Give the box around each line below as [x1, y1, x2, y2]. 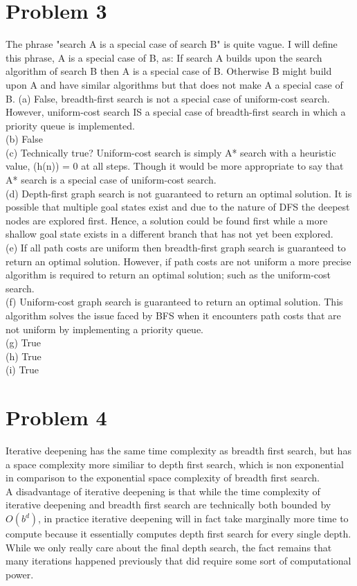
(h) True [6, 348, 42, 363]
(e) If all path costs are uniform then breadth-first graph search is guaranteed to [6, 240, 346, 255]
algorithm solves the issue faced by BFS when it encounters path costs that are [6, 308, 341, 322]
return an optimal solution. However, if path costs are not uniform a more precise [6, 254, 351, 268]
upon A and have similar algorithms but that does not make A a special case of [6, 77, 343, 91]
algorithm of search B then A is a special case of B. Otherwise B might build [6, 64, 332, 78]
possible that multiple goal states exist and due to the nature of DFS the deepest [6, 199, 350, 214]
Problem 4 [6, 403, 107, 432]
